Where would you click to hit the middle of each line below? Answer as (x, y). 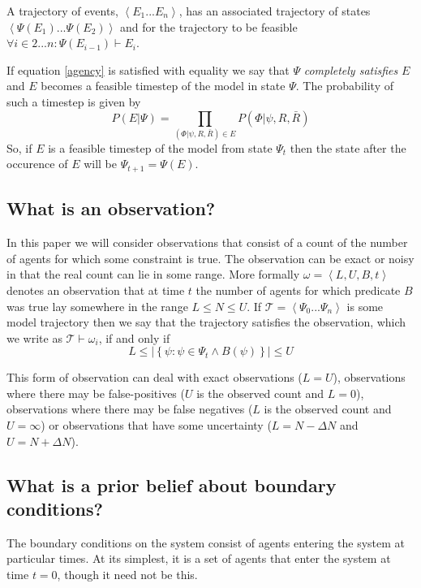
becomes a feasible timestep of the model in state (163, 86)
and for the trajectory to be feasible (208, 26)
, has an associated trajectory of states (275, 11)
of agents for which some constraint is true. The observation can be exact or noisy (210, 258)
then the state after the (348, 147)
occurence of (37, 164)
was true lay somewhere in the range (97, 306)
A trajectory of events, (62, 11)
